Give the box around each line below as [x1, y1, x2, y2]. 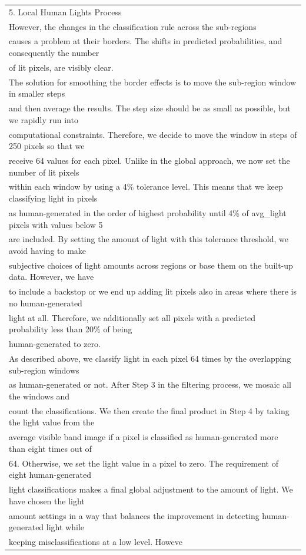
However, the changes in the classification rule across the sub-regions [9, 20, 257, 32]
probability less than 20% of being [9, 323, 132, 335]
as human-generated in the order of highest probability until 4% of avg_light [9, 206, 287, 219]
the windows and [9, 389, 70, 402]
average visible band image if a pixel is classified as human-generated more [9, 431, 278, 443]
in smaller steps [9, 87, 65, 100]
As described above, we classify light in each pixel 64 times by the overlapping [9, 352, 291, 364]
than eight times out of [9, 442, 92, 454]
